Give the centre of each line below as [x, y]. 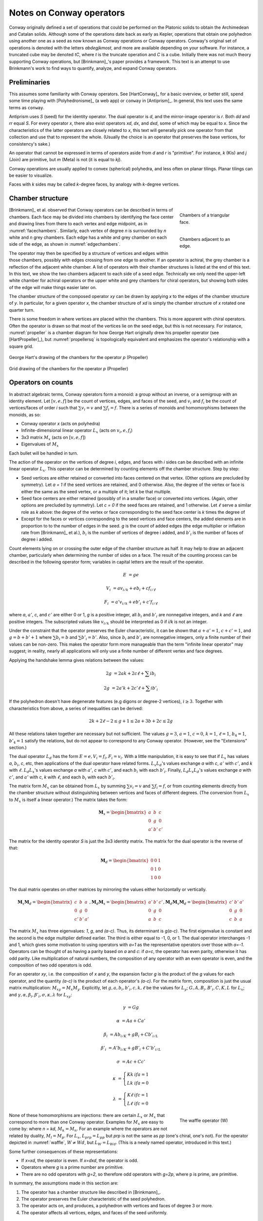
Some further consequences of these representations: [64, 1151]
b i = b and [66, 638]
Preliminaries [30, 82]
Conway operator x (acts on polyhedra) [61, 424]
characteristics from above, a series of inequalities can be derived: [76, 708]
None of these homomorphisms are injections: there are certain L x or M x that [87, 1116]
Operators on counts [41, 383]
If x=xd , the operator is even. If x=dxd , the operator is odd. [80, 1160]
